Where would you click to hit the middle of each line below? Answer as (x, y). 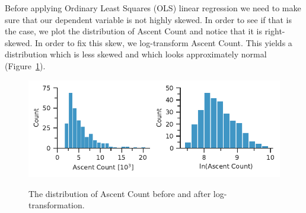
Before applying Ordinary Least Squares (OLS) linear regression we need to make (153, 8)
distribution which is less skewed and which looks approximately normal (136, 54)
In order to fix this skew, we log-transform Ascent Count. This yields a (164, 42)
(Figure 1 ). (25, 65)
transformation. (57, 205)
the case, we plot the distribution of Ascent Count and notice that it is (133, 31)
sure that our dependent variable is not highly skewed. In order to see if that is (148, 19)
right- (275, 31)
